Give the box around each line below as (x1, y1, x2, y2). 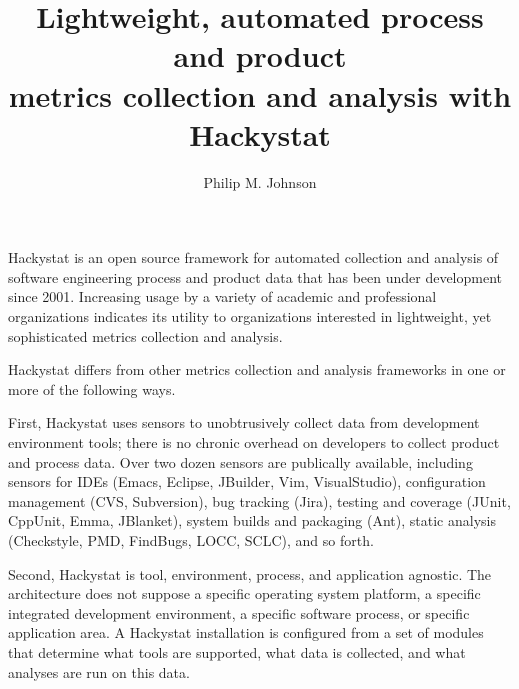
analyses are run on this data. (8, 661, 190, 682)
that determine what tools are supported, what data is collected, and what (8, 641, 466, 662)
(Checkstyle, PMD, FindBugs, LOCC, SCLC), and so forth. (8, 530, 374, 550)
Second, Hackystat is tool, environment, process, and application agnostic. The (8, 563, 492, 584)
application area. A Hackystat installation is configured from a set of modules (8, 622, 484, 643)
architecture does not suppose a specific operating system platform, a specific (8, 583, 481, 604)
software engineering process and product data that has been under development (8, 266, 503, 287)
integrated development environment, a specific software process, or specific (8, 602, 470, 623)
